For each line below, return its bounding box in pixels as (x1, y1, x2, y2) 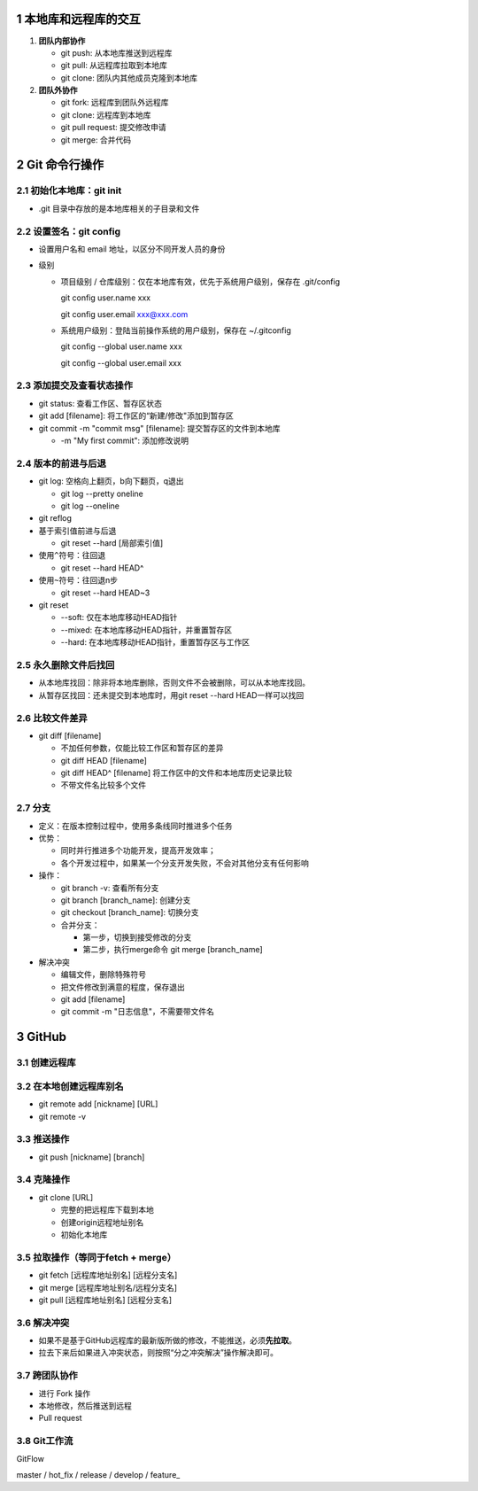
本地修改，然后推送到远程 (38, 1400, 132, 1410)
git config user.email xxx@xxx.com (60, 308, 189, 319)
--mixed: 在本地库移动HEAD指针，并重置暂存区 (60, 625, 233, 635)
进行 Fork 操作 (38, 1387, 91, 1399)
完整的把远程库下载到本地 (60, 1205, 154, 1215)
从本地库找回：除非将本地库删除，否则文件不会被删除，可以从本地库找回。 (38, 678, 310, 688)
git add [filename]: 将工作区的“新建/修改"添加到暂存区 (38, 410, 234, 421)
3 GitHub (16, 1029, 66, 1044)
